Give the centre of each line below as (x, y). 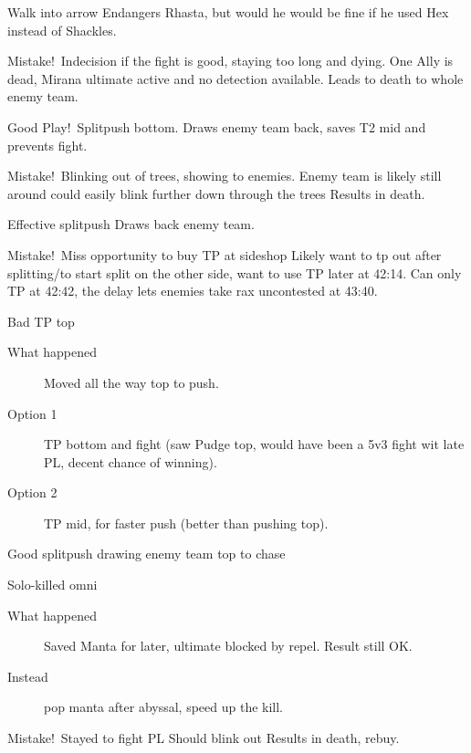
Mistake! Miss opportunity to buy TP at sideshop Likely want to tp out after (225, 254)
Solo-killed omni (52, 585)
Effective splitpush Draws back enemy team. (131, 224)
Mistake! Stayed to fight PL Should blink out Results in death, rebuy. (204, 738)
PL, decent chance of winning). (131, 461)
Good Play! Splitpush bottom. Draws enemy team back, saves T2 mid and (217, 126)
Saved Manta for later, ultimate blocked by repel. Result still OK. (228, 646)
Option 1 (32, 413)
